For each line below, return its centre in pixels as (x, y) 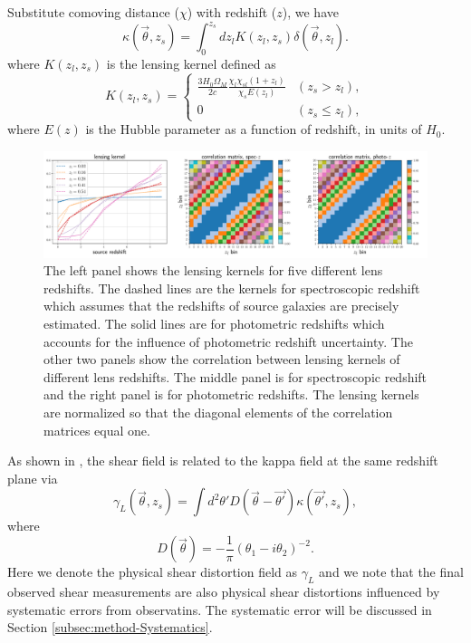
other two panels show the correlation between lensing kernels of (222, 359)
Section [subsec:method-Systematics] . (110, 627)
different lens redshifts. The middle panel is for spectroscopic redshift (235, 376)
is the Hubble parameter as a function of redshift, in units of (254, 129)
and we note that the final (391, 572)
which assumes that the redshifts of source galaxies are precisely (221, 306)
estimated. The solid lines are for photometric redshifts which (214, 324)
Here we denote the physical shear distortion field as (153, 572)
